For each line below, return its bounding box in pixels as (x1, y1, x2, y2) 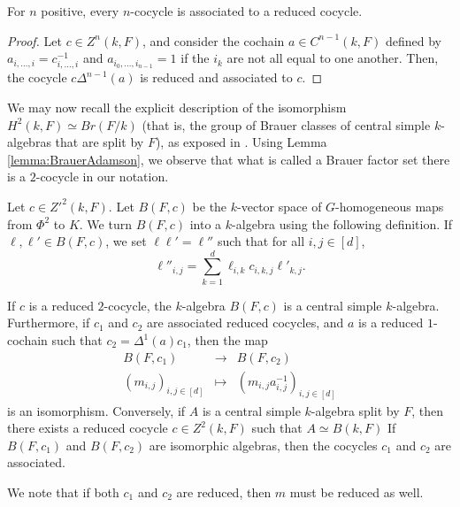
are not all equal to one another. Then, (226, 49, 439, 67)
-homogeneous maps (335, 196, 444, 215)
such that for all (217, 232, 305, 250)
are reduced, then (176, 482, 272, 501)
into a (189, 214, 222, 233)
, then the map (187, 331, 268, 349)
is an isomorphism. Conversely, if (7, 401, 186, 419)
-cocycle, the (103, 296, 172, 314)
